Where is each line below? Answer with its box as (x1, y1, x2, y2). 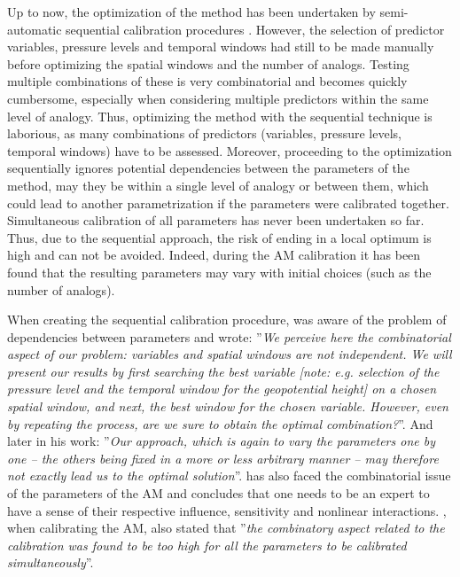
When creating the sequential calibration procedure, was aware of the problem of (7, 310, 447, 329)
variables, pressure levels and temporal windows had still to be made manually (7, 37, 434, 56)
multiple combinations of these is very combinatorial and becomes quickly (7, 72, 408, 90)
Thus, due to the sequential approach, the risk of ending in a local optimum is (7, 228, 432, 246)
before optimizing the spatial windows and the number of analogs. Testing (7, 54, 409, 73)
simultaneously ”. (7, 553, 94, 572)
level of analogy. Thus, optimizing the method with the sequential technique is (7, 106, 433, 125)
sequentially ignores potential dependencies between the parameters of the (7, 159, 409, 177)
